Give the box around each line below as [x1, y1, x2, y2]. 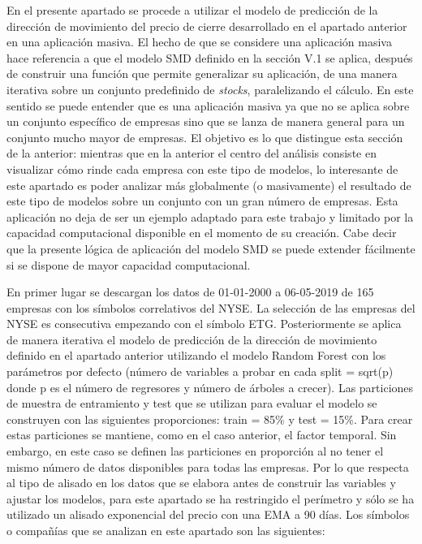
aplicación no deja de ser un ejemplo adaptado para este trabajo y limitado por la [6, 208, 414, 225]
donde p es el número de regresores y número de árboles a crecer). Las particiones [6, 378, 414, 395]
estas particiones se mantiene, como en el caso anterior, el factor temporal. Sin [6, 426, 397, 443]
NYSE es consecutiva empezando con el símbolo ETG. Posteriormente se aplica [6, 315, 402, 332]
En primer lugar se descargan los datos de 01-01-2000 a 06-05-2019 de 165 [6, 283, 374, 300]
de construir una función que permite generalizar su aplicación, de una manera [6, 65, 398, 82]
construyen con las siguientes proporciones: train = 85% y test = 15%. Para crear [6, 410, 413, 427]
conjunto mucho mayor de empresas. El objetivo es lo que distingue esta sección [6, 128, 403, 145]
